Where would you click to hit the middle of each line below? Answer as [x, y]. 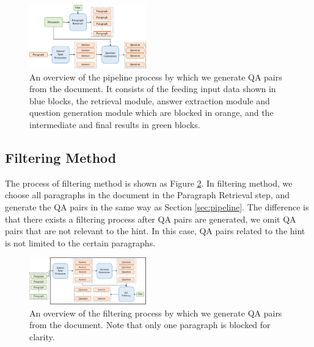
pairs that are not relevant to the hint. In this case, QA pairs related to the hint [155, 231]
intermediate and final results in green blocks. [115, 124]
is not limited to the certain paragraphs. [80, 242]
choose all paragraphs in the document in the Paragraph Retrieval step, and [147, 195]
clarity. [42, 337]
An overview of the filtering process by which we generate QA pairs [156, 313]
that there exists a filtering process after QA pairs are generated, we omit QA [151, 219]
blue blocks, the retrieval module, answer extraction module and [150, 100]
